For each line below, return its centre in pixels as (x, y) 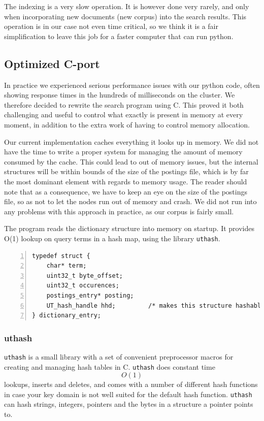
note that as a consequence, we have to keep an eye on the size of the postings (126, 191)
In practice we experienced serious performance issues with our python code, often (132, 85)
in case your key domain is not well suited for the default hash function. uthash (128, 394)
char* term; (67, 266)
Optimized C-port (52, 63)
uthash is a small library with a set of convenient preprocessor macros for (119, 356)
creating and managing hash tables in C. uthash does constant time (110, 366)
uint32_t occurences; (83, 286)
